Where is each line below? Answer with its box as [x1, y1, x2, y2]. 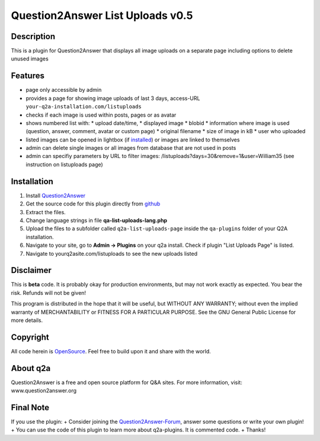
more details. [11, 317, 43, 324]
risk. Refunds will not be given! [11, 289, 86, 296]
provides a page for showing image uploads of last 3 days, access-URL [25, 95, 200, 102]
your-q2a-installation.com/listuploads [25, 104, 142, 110]
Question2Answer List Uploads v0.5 [11, 9, 193, 22]
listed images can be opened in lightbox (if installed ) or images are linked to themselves [25, 136, 240, 143]
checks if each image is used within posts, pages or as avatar [25, 111, 177, 118]
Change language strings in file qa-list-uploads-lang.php [25, 217, 168, 224]
